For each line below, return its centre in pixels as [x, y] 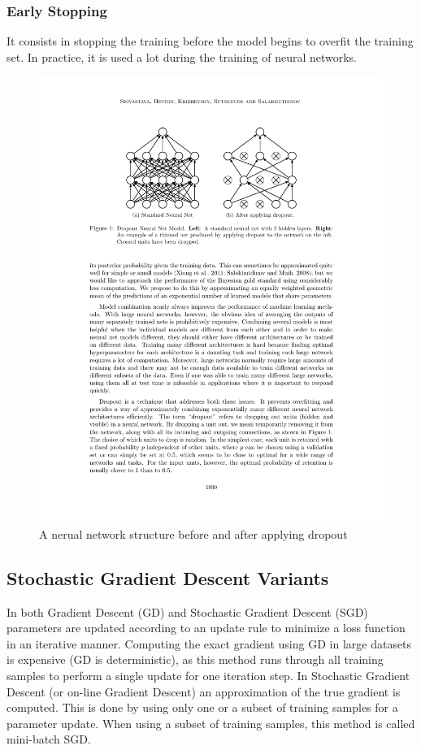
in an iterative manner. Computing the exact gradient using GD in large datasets [209, 643]
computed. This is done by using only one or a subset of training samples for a [202, 707]
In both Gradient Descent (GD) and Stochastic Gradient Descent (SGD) [187, 611]
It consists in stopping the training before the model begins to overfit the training [210, 41]
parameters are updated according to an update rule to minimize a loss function [206, 628]
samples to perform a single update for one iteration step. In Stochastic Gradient [208, 676]
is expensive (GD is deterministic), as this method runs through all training [195, 659]
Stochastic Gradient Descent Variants [168, 577]
